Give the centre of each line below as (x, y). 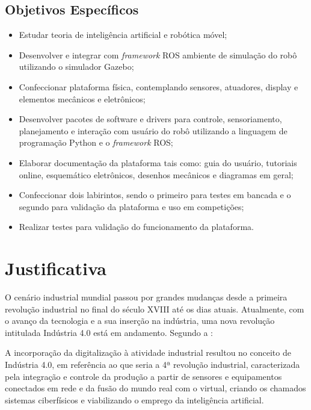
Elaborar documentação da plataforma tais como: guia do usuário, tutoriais (158, 162)
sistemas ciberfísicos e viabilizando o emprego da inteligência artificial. (134, 399)
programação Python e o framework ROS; (96, 142)
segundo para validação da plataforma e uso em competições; (131, 206)
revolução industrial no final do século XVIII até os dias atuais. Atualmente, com (155, 309)
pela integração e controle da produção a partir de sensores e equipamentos (143, 376)
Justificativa (56, 268)
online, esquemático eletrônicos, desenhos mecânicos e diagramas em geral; (156, 174)
